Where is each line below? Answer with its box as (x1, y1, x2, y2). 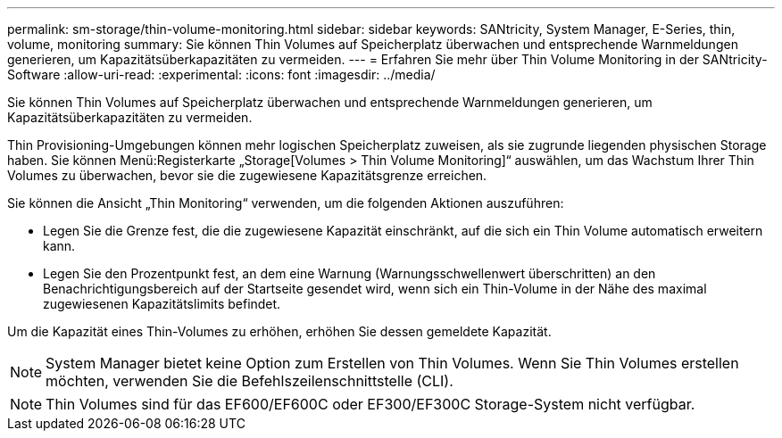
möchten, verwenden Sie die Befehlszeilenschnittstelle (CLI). (46, 372, 453, 390)
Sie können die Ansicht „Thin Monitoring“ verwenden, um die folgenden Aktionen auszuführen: (7, 195, 564, 211)
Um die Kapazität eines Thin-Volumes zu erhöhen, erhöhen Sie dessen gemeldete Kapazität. (7, 324, 552, 339)
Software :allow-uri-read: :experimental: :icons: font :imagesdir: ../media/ (7, 67, 436, 82)
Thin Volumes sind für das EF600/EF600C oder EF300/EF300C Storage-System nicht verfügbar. (46, 395, 695, 413)
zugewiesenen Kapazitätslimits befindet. (43, 296, 281, 311)
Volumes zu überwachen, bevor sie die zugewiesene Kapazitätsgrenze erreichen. (7, 168, 487, 183)
